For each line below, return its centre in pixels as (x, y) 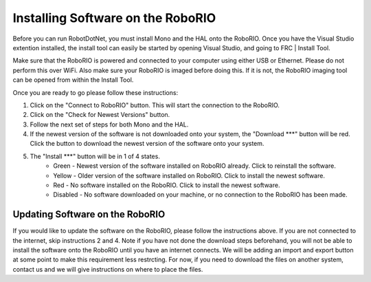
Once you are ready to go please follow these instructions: (95, 92)
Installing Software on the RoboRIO (114, 18)
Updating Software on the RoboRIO (89, 214)
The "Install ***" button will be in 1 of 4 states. (95, 156)
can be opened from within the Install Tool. (73, 80)
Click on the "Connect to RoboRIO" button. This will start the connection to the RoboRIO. (155, 105)
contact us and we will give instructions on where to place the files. (108, 269)
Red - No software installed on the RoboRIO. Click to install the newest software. (167, 185)
